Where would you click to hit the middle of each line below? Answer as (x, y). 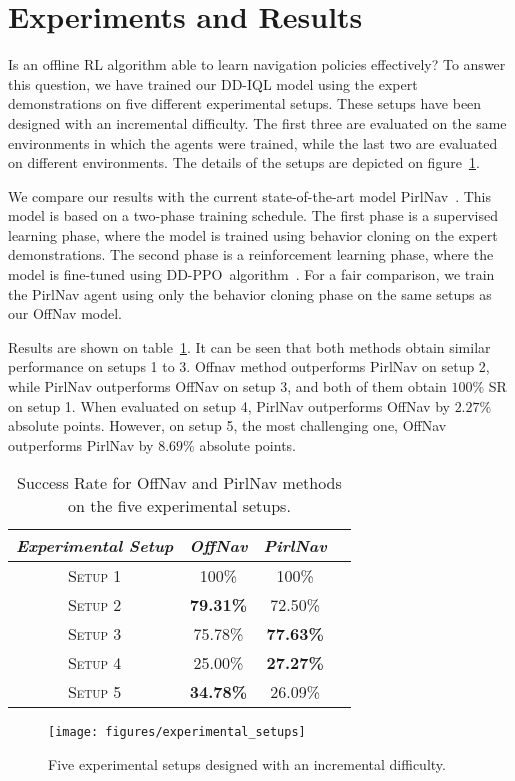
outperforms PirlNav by (81, 444)
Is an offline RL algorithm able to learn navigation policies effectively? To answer (257, 64)
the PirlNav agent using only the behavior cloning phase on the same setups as (250, 293)
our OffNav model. (65, 313)
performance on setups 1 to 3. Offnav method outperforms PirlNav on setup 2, (249, 366)
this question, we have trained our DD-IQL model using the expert (213, 83)
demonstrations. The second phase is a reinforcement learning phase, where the (251, 254)
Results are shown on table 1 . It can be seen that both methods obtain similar (249, 346)
